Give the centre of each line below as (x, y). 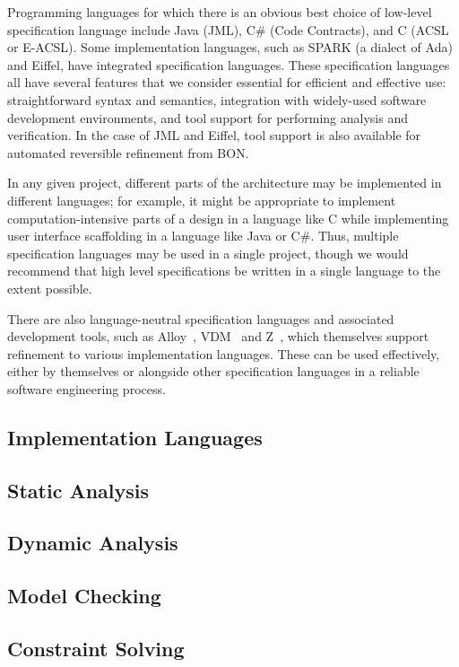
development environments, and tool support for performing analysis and (208, 117)
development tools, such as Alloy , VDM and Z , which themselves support (218, 336)
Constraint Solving (96, 648)
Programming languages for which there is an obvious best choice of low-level (220, 12)
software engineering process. (87, 388)
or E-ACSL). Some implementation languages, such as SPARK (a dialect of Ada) (230, 47)
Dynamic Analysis (93, 543)
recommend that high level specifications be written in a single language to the (224, 271)
